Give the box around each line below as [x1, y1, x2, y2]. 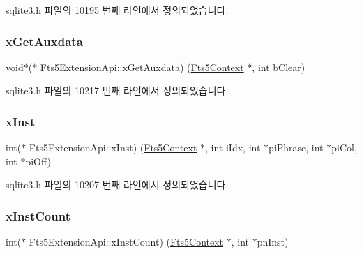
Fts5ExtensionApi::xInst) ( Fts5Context [29, 140, 197, 155]
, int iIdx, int [205, 140, 261, 155]
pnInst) [257, 234, 289, 249]
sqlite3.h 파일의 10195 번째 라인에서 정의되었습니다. [6, 3, 229, 17]
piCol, [331, 140, 357, 155]
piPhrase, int [269, 140, 324, 155]
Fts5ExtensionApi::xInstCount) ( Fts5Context [29, 234, 224, 249]
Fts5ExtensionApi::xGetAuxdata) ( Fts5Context [40, 59, 244, 74]
